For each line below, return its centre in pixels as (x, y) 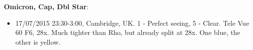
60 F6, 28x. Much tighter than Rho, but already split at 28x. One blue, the (128, 32)
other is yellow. (38, 42)
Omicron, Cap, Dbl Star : (46, 6)
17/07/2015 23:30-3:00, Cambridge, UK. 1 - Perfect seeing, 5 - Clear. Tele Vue (132, 23)
